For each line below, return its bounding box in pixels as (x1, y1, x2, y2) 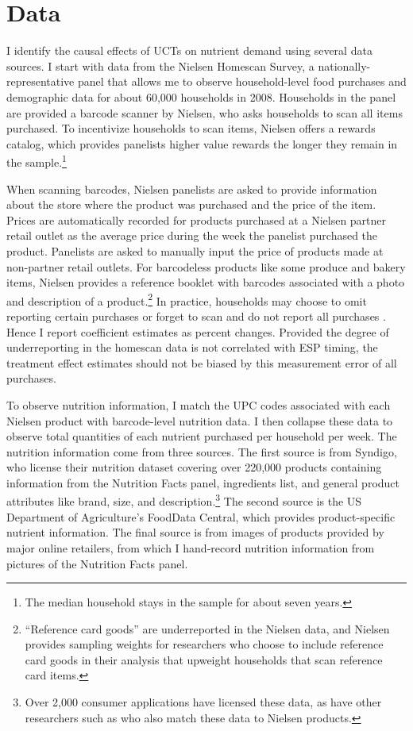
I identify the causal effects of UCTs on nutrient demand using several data (6, 42, 372, 59)
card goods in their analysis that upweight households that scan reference (25, 651, 383, 668)
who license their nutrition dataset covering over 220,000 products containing (6, 459, 382, 475)
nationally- (318, 57, 371, 74)
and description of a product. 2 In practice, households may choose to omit (6, 290, 367, 309)
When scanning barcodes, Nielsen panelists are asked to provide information (6, 180, 377, 197)
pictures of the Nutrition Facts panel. (6, 555, 188, 571)
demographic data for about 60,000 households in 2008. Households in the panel (6, 88, 396, 105)
